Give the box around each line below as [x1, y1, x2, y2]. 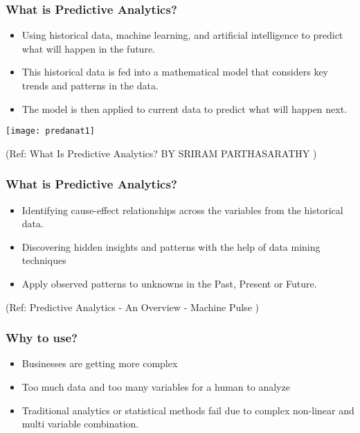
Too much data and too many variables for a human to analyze [21, 380, 290, 394]
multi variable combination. [21, 416, 139, 431]
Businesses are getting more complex [21, 356, 178, 371]
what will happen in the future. [21, 41, 155, 55]
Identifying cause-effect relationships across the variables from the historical [21, 202, 343, 217]
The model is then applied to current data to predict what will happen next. [21, 101, 348, 116]
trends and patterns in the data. [21, 78, 159, 92]
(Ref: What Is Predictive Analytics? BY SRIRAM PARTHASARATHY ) [6, 145, 317, 160]
